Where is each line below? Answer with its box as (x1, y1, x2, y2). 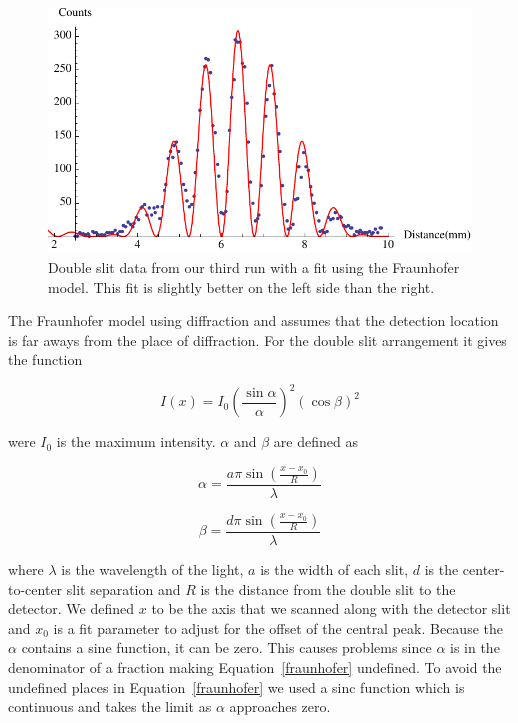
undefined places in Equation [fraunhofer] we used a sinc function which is (8, 676, 465, 697)
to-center (8, 578, 63, 599)
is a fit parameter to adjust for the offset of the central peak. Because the (53, 617, 503, 638)
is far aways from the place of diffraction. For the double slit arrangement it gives (8, 329, 507, 350)
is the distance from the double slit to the (200, 578, 456, 599)
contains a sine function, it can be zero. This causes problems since (21, 637, 432, 658)
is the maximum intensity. (56, 431, 216, 452)
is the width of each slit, (260, 559, 409, 580)
